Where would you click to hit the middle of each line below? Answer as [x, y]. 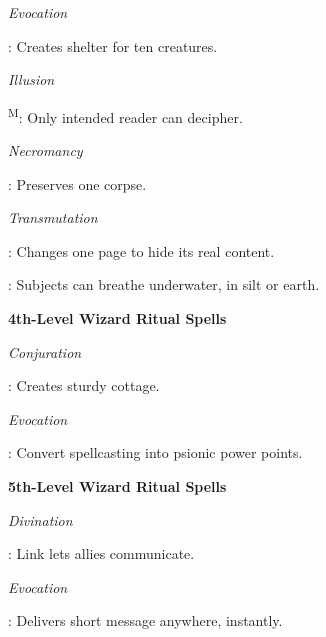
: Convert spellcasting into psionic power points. [155, 452]
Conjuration [45, 351]
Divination [40, 519]
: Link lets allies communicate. [101, 553]
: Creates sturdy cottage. [84, 385]
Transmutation [53, 217]
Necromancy [45, 150]
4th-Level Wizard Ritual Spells [117, 318]
